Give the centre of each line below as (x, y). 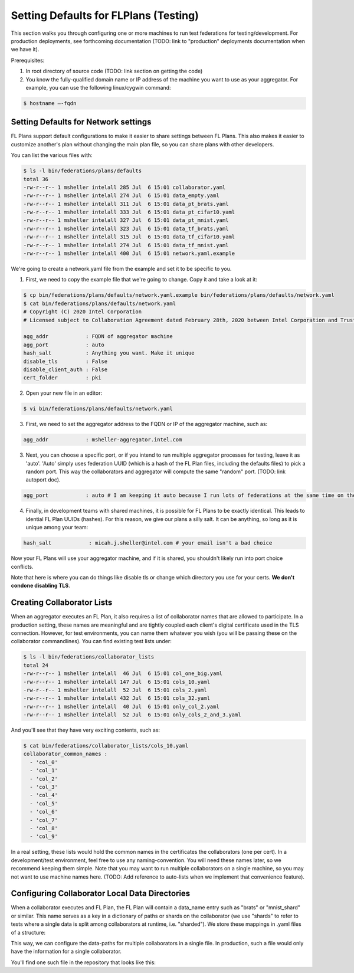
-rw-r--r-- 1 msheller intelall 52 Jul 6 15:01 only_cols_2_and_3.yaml (132, 715)
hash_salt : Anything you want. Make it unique (109, 353)
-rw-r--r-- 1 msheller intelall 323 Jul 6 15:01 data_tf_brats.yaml (126, 228)
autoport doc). (43, 480)
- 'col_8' (44, 828)
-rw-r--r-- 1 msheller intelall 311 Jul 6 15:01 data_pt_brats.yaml (126, 204)
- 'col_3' (44, 787)
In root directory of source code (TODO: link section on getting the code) (114, 71)
